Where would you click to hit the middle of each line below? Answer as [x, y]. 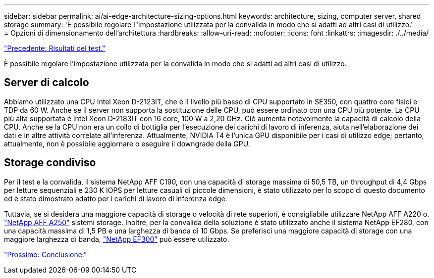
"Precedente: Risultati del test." [55, 48]
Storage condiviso [50, 163]
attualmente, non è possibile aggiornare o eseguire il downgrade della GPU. [127, 143]
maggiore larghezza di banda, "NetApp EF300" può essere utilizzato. [117, 239]
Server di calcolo [47, 83]
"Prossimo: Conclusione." [46, 254]
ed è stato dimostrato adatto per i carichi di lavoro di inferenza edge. [116, 198]
